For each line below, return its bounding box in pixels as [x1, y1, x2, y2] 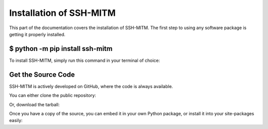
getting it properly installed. [9, 31, 66, 37]
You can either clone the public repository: [9, 92, 96, 98]
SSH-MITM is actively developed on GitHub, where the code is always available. [9, 83, 173, 89]
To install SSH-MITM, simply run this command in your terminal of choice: [9, 57, 160, 63]
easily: [9, 118, 23, 124]
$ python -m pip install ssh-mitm [9, 44, 113, 53]
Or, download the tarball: [9, 101, 60, 107]
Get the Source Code [9, 70, 75, 79]
